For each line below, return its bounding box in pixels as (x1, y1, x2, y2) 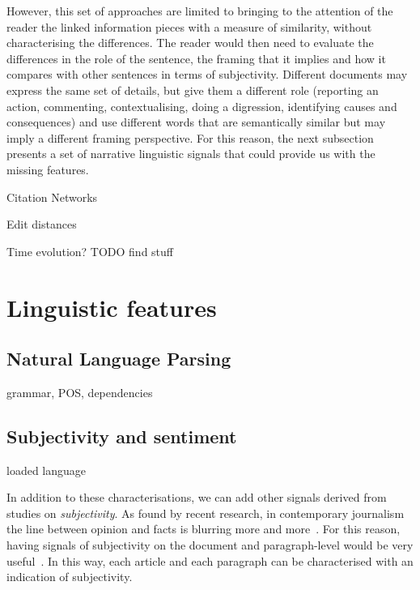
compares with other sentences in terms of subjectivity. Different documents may (6, 66, 408, 83)
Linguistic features (6, 290, 217, 323)
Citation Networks (6, 188, 98, 205)
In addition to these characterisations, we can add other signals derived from (6, 489, 387, 506)
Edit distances (6, 216, 77, 233)
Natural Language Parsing (6, 346, 231, 371)
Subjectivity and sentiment (6, 423, 237, 448)
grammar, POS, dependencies (6, 383, 153, 400)
